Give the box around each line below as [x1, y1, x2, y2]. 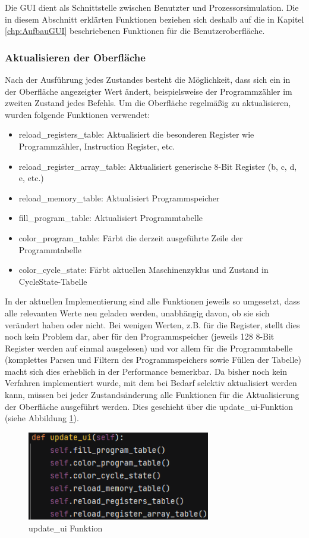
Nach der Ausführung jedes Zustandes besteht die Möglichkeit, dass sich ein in [5, 73, 291, 85]
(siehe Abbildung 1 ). [5, 412, 79, 424]
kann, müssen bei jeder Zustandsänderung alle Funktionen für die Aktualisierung [5, 388, 299, 401]
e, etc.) [18, 172, 44, 184]
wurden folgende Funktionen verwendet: [5, 108, 150, 120]
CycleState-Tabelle [18, 275, 87, 287]
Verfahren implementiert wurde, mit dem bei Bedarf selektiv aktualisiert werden [5, 377, 297, 389]
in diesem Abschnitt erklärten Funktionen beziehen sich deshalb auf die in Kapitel [5, 13, 304, 25]
